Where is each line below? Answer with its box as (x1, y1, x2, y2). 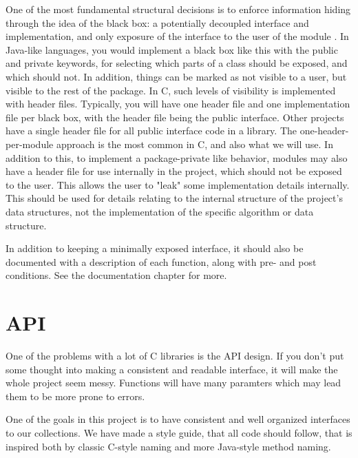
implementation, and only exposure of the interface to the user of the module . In (6, 29, 349, 43)
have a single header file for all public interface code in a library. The (6, 123, 297, 138)
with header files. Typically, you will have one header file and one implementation (6, 96, 350, 111)
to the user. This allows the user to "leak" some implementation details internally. (6, 177, 350, 191)
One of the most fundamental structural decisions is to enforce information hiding (6, 2, 351, 16)
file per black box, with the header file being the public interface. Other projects (6, 110, 344, 124)
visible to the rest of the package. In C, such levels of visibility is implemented (6, 83, 336, 97)
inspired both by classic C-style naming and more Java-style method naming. (6, 439, 331, 453)
